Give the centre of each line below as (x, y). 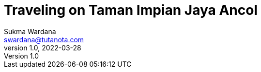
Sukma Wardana (30, 31)
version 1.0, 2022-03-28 (43, 48)
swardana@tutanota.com (44, 39)
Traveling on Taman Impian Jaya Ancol (131, 10)
